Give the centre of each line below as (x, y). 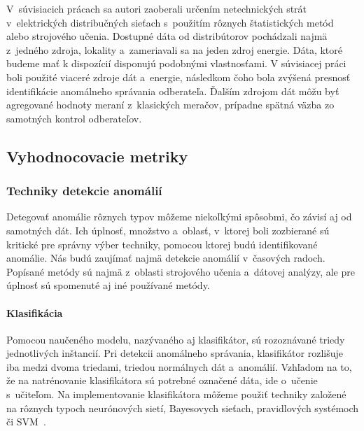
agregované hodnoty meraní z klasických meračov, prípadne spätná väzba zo (170, 105)
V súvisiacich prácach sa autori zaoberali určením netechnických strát (157, 8)
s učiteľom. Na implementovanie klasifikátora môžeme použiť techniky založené (176, 394)
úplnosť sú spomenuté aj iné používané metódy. (108, 285)
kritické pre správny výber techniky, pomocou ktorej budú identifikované (162, 244)
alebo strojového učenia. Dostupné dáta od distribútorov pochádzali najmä (167, 36)
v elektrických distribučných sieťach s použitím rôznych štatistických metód (170, 22)
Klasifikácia (35, 312)
